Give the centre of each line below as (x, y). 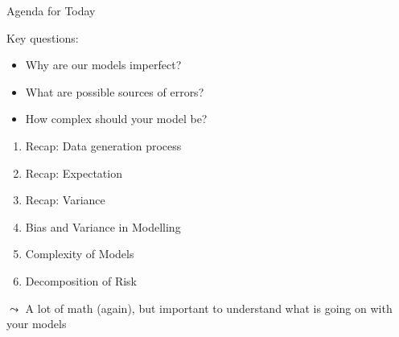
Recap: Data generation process (103, 145)
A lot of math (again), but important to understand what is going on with (209, 308)
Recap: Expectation (74, 173)
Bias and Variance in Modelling (103, 226)
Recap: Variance (65, 200)
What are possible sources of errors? (115, 91)
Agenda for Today (51, 10)
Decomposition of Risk (81, 280)
